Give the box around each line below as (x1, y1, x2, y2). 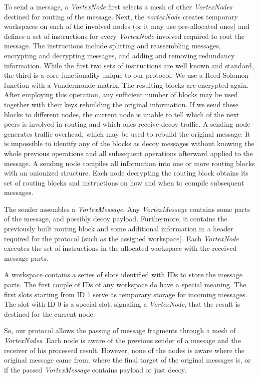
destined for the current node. (4, 308, 95, 319)
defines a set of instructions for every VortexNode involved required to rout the (4, 30, 245, 41)
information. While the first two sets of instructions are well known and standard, (4, 60, 254, 70)
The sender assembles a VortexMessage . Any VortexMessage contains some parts (4, 203, 250, 214)
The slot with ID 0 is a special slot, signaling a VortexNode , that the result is (4, 299, 240, 309)
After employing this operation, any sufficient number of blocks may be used (4, 89, 238, 100)
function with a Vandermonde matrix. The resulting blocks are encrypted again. (4, 79, 249, 90)
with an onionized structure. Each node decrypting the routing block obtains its (4, 168, 249, 178)
